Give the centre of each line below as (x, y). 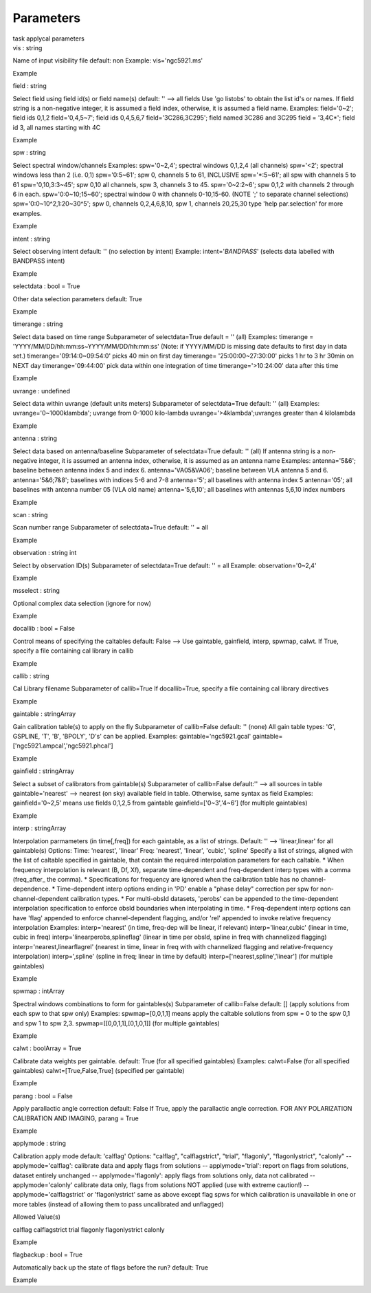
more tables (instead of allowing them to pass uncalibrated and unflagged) (119, 1204)
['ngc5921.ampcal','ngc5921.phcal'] (63, 746)
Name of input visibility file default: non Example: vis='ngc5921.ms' (108, 61)
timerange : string (38, 324)
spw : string (29, 153)
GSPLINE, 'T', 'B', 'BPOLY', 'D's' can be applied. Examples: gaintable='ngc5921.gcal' (132, 736)
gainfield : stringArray (44, 771)
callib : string (31, 676)
